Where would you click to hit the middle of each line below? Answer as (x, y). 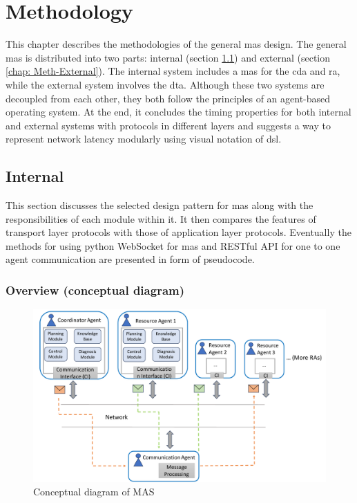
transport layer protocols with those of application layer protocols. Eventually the (178, 232)
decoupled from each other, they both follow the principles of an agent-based (168, 98)
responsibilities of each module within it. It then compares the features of (161, 218)
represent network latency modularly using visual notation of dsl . (144, 139)
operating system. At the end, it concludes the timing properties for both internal (178, 112)
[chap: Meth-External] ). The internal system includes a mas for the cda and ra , (173, 71)
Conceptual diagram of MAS (94, 492)
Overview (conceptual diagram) (95, 290)
